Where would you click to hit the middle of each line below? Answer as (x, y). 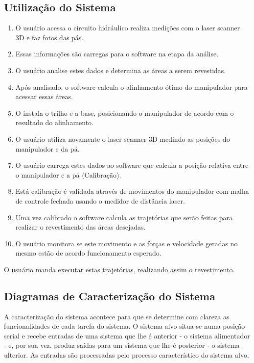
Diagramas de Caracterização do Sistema (110, 296)
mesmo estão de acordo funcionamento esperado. (88, 253)
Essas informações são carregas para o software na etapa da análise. (117, 54)
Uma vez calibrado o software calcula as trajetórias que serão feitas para (124, 217)
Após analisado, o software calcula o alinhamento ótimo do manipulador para (131, 87)
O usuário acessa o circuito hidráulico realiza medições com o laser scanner (128, 28)
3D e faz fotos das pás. (49, 37)
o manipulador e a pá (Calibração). (68, 174)
